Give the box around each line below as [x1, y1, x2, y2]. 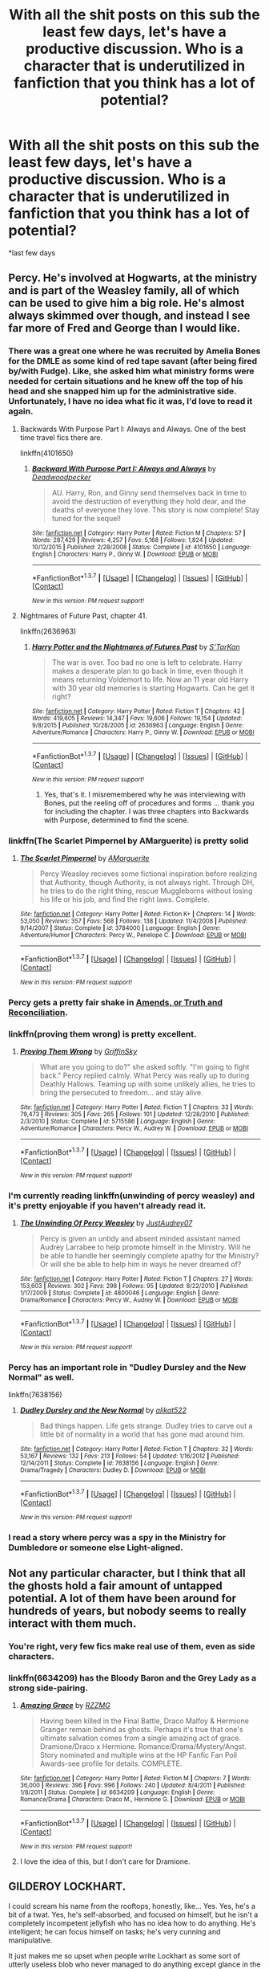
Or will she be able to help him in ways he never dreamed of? [39, 1259, 242, 1270]
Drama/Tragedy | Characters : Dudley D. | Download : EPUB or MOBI [19, 1466, 206, 1474]
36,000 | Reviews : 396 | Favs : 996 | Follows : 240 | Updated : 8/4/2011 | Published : [19, 1781, 247, 1790]
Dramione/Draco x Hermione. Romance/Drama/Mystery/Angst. [39, 1742, 247, 1751]
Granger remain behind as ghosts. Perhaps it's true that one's [39, 1725, 243, 1735]
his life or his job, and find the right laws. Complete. [39, 895, 211, 904]
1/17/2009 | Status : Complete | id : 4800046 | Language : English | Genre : [19, 1289, 220, 1298]
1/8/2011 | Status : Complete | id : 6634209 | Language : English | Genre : [19, 1788, 215, 1796]
